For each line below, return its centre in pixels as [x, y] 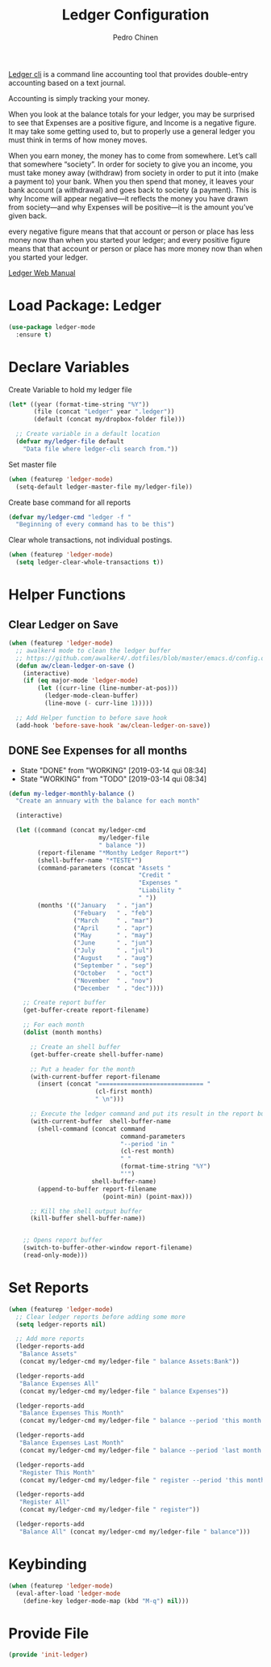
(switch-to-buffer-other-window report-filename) [108, 1248]
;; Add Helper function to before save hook [92, 717]
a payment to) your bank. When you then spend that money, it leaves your [131, 181]
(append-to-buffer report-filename [97, 1189]
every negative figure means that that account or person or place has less [131, 231]
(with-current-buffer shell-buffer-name [100, 1121]
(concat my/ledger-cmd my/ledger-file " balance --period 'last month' [142, 1450]
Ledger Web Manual [42, 273]
